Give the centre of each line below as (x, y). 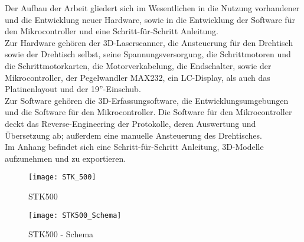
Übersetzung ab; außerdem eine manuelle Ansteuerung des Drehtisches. (133, 135)
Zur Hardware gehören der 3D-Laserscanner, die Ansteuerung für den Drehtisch (149, 42)
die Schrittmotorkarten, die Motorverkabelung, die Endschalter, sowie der (138, 65)
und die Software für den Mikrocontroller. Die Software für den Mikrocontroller (148, 112)
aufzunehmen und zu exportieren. (66, 158)
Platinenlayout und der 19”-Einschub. (73, 89)
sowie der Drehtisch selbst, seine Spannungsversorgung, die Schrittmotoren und (148, 54)
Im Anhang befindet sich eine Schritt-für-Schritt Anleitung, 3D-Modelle (134, 147)
